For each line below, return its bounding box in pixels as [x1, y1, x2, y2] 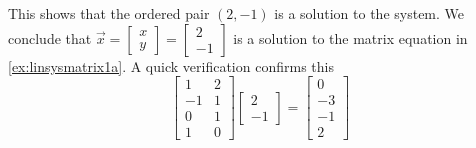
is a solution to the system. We [274, 3, 465, 23]
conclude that [8, 27, 92, 48]
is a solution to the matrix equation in [233, 27, 468, 48]
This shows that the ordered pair [8, 3, 210, 23]
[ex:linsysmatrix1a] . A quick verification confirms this [8, 55, 334, 76]
